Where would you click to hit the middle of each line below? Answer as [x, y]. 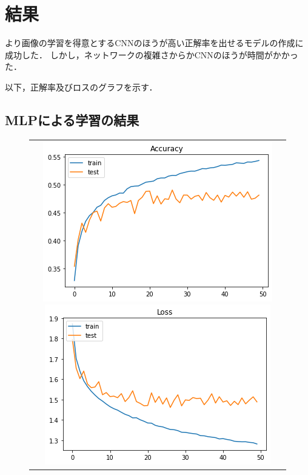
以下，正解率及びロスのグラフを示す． [81, 87]
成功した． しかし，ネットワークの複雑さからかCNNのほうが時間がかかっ [152, 54]
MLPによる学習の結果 [72, 119]
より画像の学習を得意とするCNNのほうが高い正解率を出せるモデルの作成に [154, 43]
